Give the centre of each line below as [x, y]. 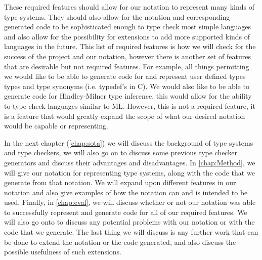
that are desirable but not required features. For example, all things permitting [127, 66]
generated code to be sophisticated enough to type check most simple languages [128, 27]
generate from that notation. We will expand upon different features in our [120, 182]
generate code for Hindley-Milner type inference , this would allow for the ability [128, 96]
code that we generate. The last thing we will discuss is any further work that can [131, 232]
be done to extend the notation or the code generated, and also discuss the [120, 242]
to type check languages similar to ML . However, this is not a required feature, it [130, 105]
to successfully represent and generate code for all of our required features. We [126, 212]
